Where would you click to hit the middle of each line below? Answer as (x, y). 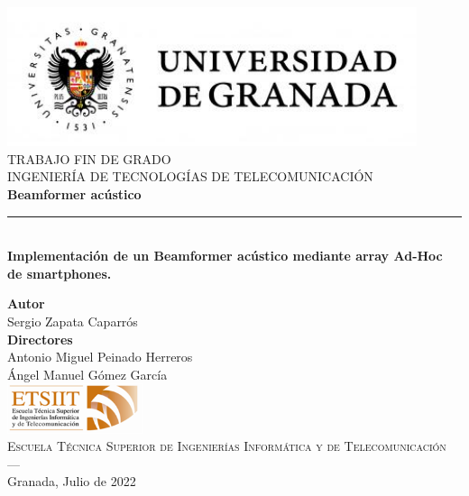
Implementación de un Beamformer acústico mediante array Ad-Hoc (225, 256)
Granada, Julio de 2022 (72, 481)
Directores (40, 339)
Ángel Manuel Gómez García (87, 374)
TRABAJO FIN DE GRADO (89, 158)
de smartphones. (60, 273)
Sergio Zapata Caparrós (73, 321)
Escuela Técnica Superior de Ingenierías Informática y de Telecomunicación (227, 446)
